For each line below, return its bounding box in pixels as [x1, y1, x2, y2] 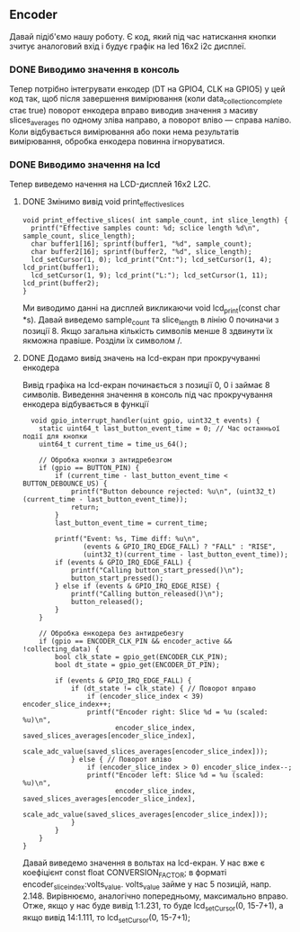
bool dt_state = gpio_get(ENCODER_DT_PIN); [55, 661, 220, 670]
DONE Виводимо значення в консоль [9, 63, 180, 76]
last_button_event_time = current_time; [55, 519, 208, 528]
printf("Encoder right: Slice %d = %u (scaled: [86, 708, 269, 717]
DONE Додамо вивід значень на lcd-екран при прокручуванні [22, 353, 260, 364]
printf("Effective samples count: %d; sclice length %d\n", [31, 223, 260, 232]
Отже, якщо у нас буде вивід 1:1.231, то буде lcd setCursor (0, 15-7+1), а [22, 900, 284, 913]
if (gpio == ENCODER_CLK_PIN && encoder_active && [39, 637, 233, 647]
